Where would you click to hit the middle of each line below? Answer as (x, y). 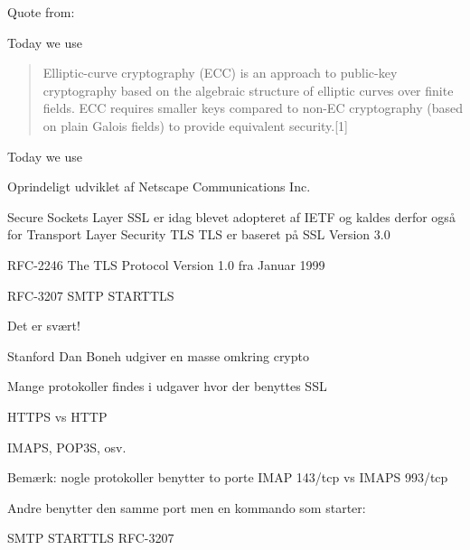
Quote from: (41, 12)
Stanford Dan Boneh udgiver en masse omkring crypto (158, 355)
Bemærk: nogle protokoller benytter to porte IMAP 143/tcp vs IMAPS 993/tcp (228, 477)
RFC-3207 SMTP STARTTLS (91, 295)
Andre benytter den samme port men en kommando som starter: (187, 507)
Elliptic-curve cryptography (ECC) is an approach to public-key (220, 73)
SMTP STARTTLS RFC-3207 (91, 538)
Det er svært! (44, 326)
